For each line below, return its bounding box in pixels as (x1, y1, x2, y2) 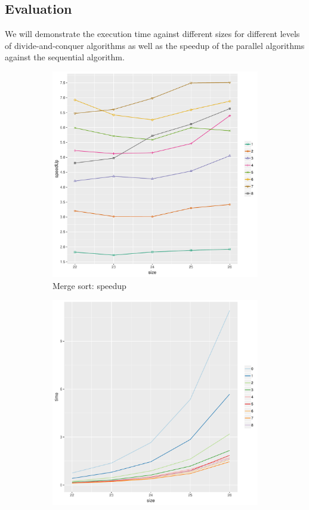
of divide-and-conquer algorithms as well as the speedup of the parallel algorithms (5, 39, 305, 51)
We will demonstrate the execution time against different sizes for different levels (5, 27, 300, 40)
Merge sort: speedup (52, 279, 126, 291)
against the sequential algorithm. (5, 51, 125, 63)
